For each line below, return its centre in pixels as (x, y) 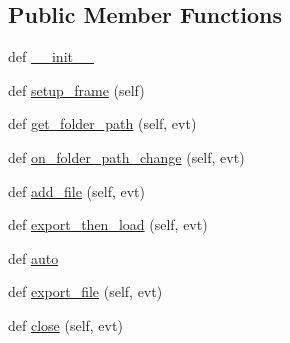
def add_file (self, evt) (76, 190)
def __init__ (51, 56)
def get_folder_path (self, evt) (102, 123)
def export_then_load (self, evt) (108, 224)
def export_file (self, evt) (85, 291)
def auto (33, 257)
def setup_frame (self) (76, 89)
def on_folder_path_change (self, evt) (126, 156)
